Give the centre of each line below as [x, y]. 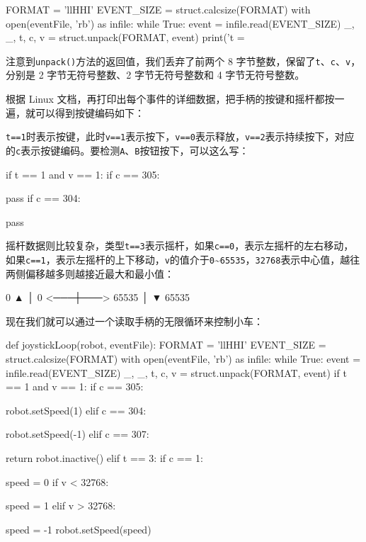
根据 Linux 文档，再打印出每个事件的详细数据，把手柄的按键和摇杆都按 [170, 99]
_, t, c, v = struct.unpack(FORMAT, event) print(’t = [125, 37]
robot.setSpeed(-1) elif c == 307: [78, 434]
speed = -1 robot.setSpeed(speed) [79, 529]
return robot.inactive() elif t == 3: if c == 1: [104, 457]
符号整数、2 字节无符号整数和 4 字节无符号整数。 [191, 75]
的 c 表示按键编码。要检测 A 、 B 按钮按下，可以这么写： [127, 150]
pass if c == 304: [43, 198]
